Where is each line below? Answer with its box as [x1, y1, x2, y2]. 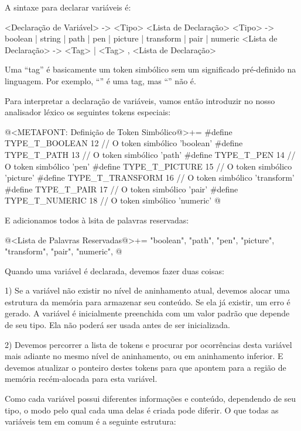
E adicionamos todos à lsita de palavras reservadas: [5, 213, 189, 226]
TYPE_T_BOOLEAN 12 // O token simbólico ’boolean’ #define [5, 137, 243, 149]
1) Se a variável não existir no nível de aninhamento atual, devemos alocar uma [5, 284, 290, 296]
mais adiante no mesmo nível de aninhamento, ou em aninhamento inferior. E [5, 350, 283, 362]
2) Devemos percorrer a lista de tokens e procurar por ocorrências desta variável [5, 338, 292, 350]
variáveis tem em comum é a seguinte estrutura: [5, 415, 176, 427]
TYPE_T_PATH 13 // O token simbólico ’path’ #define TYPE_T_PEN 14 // [5, 148, 296, 160]
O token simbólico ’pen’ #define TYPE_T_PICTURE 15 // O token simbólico [5, 160, 292, 172]
